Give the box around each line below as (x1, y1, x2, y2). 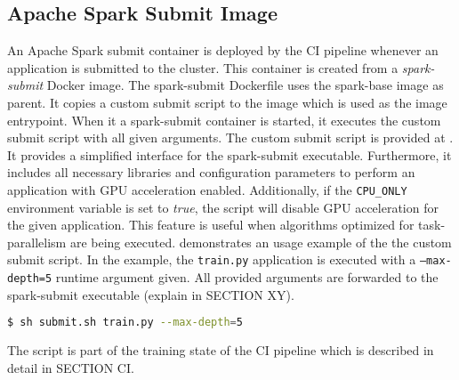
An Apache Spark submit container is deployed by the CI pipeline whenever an (7, 41, 439, 60)
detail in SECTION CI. (7, 358, 134, 376)
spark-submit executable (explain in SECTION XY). (7, 285, 294, 303)
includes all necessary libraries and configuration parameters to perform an (7, 163, 415, 182)
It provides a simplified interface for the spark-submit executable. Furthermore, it (7, 145, 452, 164)
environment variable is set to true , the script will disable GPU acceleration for (7, 198, 439, 216)
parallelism (7, 232, 67, 251)
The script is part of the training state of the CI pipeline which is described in (7, 341, 434, 360)
